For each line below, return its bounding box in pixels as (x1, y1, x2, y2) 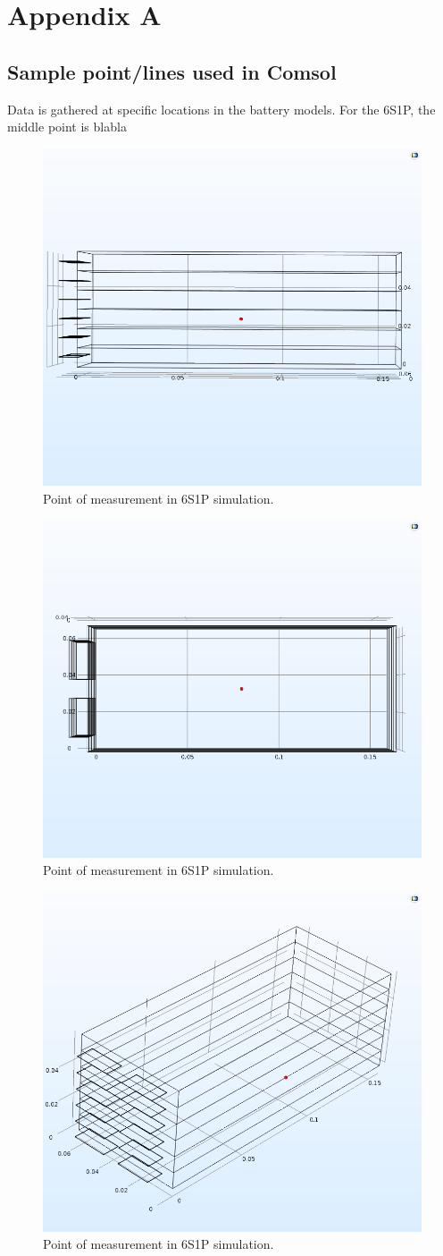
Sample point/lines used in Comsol (7, 57, 337, 85)
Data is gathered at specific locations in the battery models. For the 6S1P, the (7, 99, 436, 118)
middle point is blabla (7, 117, 127, 136)
